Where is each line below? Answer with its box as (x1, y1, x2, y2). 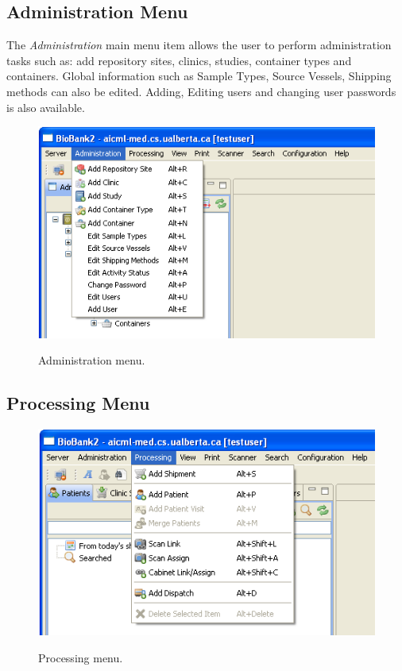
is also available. (6, 98, 85, 115)
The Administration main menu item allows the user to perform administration (6, 37, 392, 53)
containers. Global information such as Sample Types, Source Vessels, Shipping (6, 67, 392, 84)
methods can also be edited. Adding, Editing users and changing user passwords (6, 83, 396, 99)
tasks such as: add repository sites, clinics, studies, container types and (6, 52, 352, 68)
